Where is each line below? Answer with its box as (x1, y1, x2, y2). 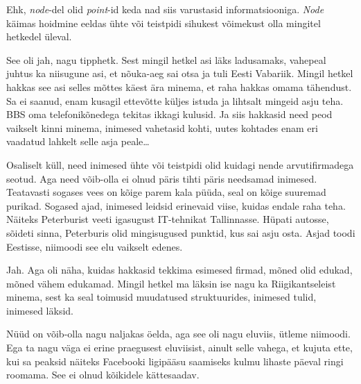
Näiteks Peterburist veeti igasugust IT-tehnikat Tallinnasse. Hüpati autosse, (6, 212, 329, 226)
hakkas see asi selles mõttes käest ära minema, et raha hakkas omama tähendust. (6, 79, 352, 94)
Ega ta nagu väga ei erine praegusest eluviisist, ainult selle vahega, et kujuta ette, (6, 340, 353, 355)
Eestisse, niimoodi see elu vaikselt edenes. (6, 239, 183, 253)
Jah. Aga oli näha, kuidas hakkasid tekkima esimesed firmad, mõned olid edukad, (6, 262, 353, 277)
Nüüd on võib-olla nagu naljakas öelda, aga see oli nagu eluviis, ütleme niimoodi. (6, 326, 351, 341)
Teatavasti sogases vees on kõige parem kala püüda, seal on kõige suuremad (6, 185, 326, 199)
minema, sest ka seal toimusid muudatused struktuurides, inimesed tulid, (6, 290, 317, 304)
